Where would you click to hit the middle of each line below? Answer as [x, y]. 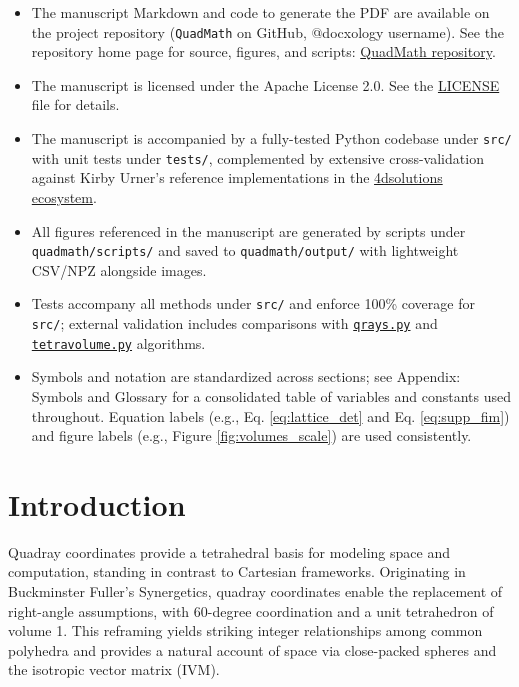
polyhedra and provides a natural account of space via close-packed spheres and [252, 649]
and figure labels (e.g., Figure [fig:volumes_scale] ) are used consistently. [251, 435]
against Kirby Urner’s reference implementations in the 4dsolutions [237, 177]
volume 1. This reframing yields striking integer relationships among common [245, 630]
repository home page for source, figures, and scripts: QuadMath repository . [263, 51]
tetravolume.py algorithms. [118, 342]
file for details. [75, 104]
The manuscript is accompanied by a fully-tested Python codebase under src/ [271, 138]
